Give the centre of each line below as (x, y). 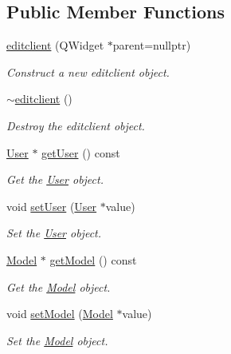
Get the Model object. (59, 286)
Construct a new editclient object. (88, 72)
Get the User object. (55, 179)
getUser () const (81, 152)
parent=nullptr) (152, 45)
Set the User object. (54, 233)
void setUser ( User (52, 206)
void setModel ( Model (60, 314)
